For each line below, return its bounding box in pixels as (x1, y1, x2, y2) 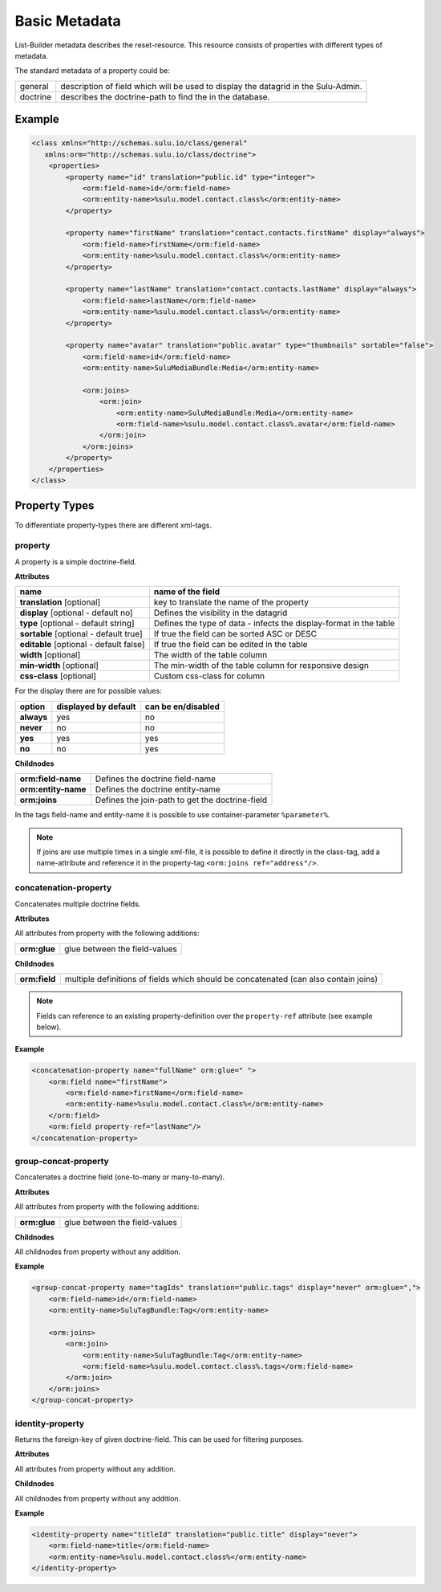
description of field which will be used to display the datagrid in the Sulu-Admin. (60, 80, 362, 92)
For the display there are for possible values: (14, 686, 162, 696)
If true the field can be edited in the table (153, 639, 308, 650)
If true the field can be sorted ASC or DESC (153, 629, 317, 640)
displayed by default (56, 701, 136, 712)
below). (36, 1022, 62, 1032)
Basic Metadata (14, 12, 122, 30)
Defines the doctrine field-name (95, 773, 216, 784)
